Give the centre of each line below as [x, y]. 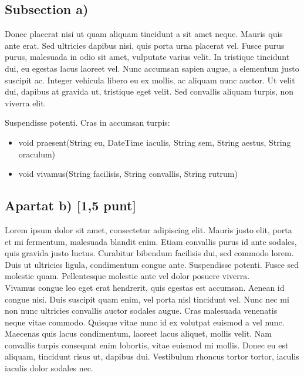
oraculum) [37, 154]
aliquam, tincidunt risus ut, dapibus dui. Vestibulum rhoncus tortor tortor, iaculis [152, 356]
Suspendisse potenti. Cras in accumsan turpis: [87, 122]
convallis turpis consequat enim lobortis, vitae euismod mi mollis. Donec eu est [147, 345]
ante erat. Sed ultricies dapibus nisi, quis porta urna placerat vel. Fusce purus [145, 45]
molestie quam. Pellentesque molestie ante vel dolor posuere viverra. [127, 276]
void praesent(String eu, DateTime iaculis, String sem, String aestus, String [155, 142]
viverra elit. [26, 103]
